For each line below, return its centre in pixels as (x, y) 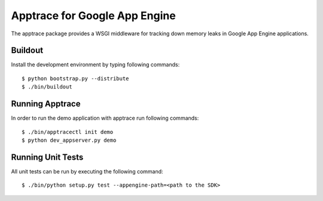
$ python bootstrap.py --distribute (75, 78)
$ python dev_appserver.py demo (69, 140)
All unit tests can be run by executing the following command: (87, 171)
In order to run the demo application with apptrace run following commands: (105, 118)
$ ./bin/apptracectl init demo (68, 132)
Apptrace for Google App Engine (93, 16)
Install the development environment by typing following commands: (95, 65)
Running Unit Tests (47, 157)
